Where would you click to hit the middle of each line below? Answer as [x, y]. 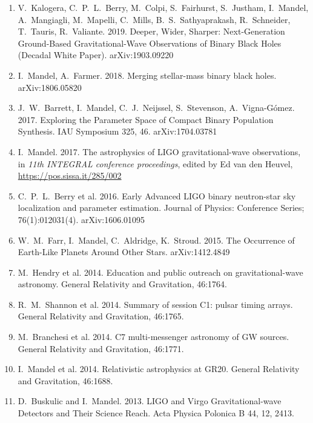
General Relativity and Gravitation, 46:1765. [101, 316]
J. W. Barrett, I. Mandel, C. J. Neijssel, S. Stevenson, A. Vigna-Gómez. [156, 108]
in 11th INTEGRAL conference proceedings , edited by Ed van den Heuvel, [155, 163]
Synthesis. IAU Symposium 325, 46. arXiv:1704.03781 [117, 131]
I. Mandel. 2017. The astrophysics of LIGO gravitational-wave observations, [159, 151]
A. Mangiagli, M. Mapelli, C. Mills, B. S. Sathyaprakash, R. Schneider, [154, 19]
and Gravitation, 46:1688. [65, 380]
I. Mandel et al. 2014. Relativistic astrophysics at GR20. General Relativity [159, 369]
